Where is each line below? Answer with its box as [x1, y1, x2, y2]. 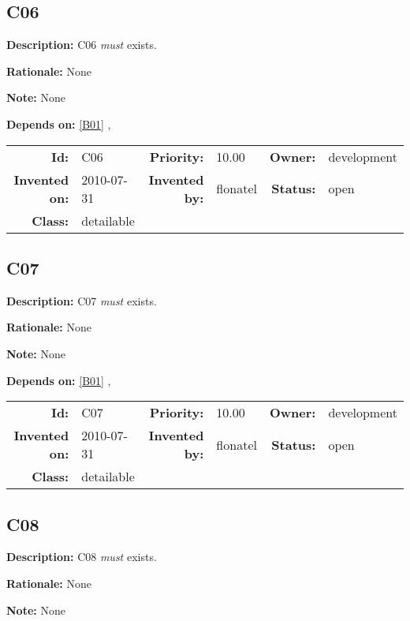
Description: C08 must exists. [6, 548, 157, 565]
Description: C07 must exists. [6, 292, 157, 309]
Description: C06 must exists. [6, 36, 157, 53]
